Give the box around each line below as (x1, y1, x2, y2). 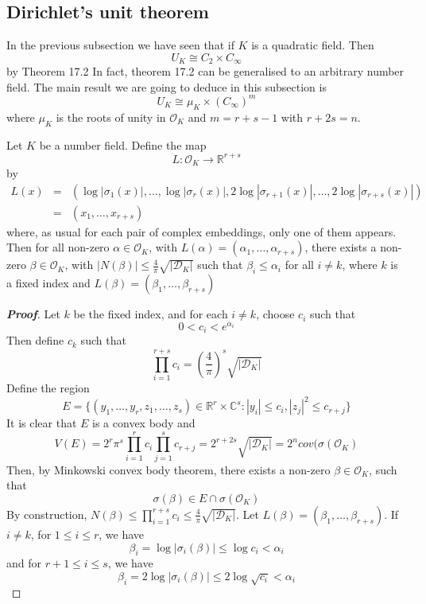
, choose (256, 306, 295, 322)
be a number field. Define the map (39, 136, 207, 153)
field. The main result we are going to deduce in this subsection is (6, 78, 327, 95)
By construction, (6, 505, 87, 522)
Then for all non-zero (6, 239, 110, 255)
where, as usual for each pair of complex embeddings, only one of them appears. (6, 223, 397, 240)
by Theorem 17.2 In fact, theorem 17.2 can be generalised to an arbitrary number (6, 63, 405, 80)
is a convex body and (92, 415, 196, 431)
